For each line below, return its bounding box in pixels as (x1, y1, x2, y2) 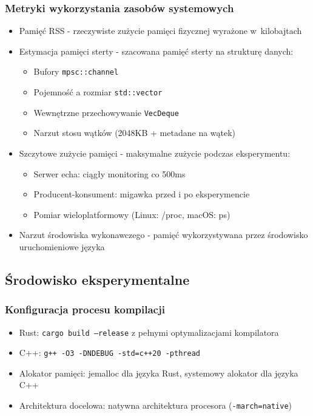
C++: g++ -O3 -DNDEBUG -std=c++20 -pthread (19, 346, 200, 359)
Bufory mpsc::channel (33, 65, 119, 78)
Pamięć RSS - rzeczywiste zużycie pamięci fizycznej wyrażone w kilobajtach (19, 24, 302, 37)
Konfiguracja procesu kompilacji (5, 302, 165, 317)
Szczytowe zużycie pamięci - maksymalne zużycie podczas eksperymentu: (19, 146, 291, 159)
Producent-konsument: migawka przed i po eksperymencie (33, 188, 250, 200)
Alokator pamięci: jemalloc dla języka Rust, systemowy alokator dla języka (19, 366, 298, 379)
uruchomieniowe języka (19, 240, 105, 253)
